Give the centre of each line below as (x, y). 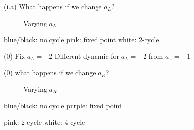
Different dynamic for (87, 56)
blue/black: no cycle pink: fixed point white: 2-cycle (82, 39)
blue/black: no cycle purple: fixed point (63, 105)
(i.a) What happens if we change (53, 6)
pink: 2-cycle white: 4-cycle (45, 122)
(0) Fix (14, 56)
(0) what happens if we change (50, 72)
